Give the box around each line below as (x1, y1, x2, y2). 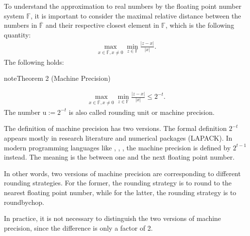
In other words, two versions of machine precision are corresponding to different (4, 168, 241, 178)
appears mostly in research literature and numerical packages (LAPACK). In (4, 133, 233, 143)
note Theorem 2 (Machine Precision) (4, 73, 111, 83)
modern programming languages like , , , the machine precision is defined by (4, 142, 231, 152)
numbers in (4, 20, 37, 30)
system (4, 10, 24, 20)
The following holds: (4, 56, 64, 67)
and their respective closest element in (46, 20, 159, 30)
